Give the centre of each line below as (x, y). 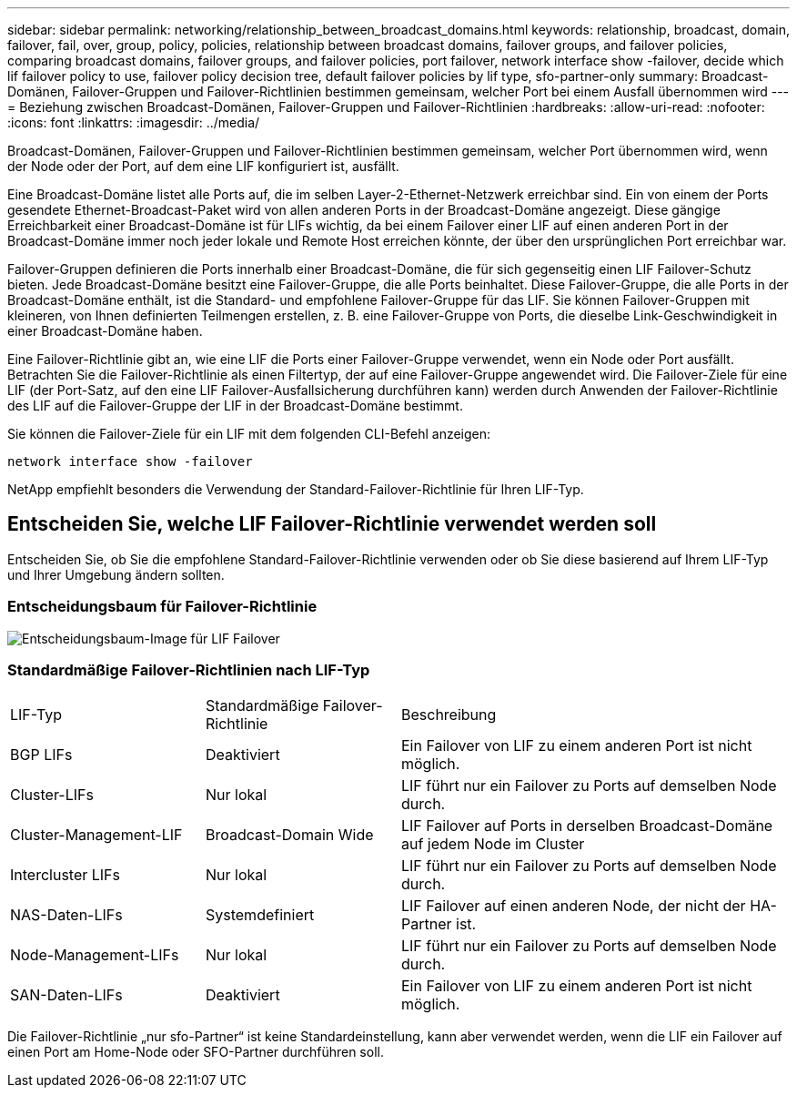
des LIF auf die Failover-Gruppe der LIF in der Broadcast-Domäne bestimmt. (235, 406)
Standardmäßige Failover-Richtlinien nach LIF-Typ (189, 669)
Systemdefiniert (260, 915)
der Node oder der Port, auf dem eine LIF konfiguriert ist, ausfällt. (203, 166)
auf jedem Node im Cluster (493, 844)
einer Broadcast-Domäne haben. (105, 331)
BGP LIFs (41, 755)
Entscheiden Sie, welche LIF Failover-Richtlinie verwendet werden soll (332, 524)
